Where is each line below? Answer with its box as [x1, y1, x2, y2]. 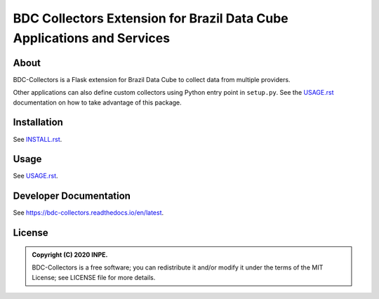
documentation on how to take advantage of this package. [13, 98, 182, 107]
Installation [13, 117, 63, 128]
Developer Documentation [13, 190, 131, 202]
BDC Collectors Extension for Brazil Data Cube [13, 11, 289, 26]
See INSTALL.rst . [13, 135, 62, 143]
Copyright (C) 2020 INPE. [32, 250, 108, 259]
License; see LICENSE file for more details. [32, 273, 156, 281]
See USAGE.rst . [13, 172, 59, 180]
